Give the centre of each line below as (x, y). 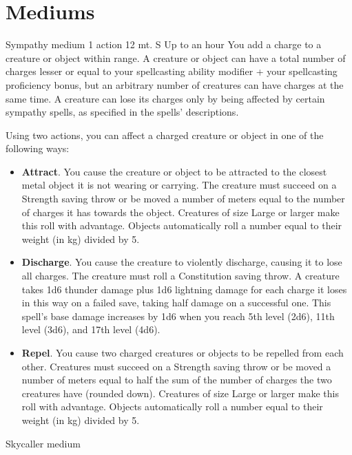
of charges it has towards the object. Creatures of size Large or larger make (180, 212)
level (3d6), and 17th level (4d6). (91, 329)
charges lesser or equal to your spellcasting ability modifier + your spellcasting (172, 71)
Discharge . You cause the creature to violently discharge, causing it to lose (182, 262)
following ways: (38, 148)
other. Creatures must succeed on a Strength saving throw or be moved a (176, 366)
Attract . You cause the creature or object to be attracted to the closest (174, 171)
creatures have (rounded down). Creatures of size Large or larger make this (180, 393)
